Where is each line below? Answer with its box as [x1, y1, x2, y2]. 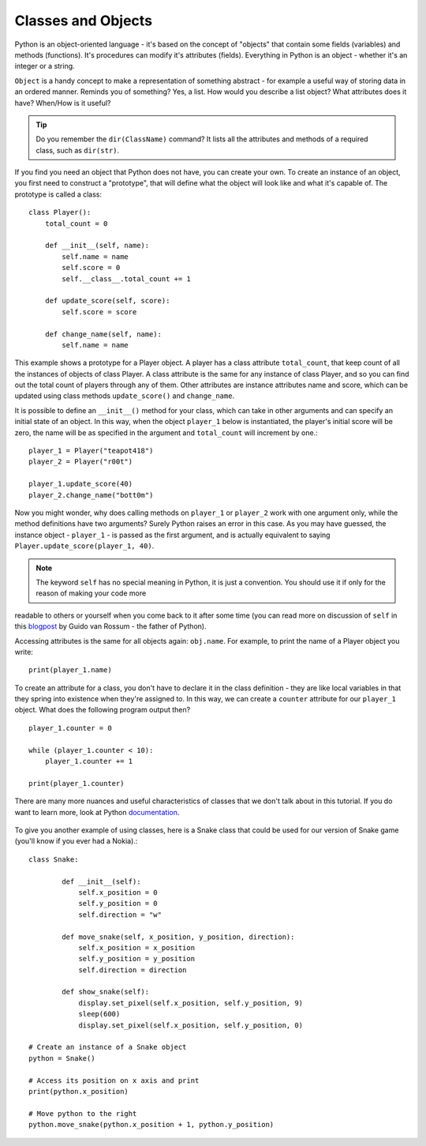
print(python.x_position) [28, 1087, 129, 1095]
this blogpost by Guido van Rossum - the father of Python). [14, 622, 207, 631]
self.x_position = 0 [78, 888, 158, 896]
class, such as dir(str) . [35, 145, 120, 155]
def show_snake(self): [62, 987, 150, 997]
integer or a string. [14, 62, 75, 71]
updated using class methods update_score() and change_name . [14, 391, 235, 400]
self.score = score [62, 307, 137, 316]
